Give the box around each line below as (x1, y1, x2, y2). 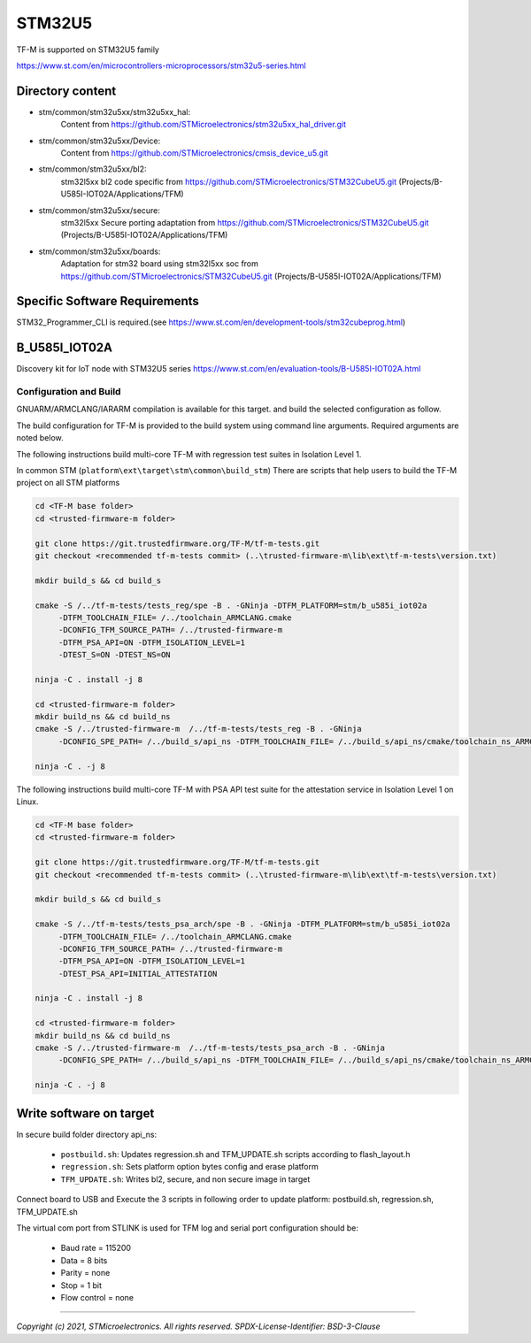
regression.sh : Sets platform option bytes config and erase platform (60, 1162, 319, 1172)
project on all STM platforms (16, 478, 120, 488)
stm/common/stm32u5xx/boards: (38, 246, 161, 257)
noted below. (16, 433, 64, 443)
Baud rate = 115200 (60, 1243, 132, 1254)
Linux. (16, 796, 39, 807)
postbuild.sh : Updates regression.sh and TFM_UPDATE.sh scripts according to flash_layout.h (60, 1149, 411, 1160)
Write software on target (16, 1106, 155, 1121)
